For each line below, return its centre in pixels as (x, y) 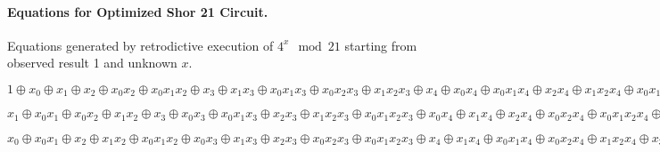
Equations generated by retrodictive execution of (140, 45)
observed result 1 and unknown (92, 63)
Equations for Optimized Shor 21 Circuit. (138, 11)
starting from (381, 45)
